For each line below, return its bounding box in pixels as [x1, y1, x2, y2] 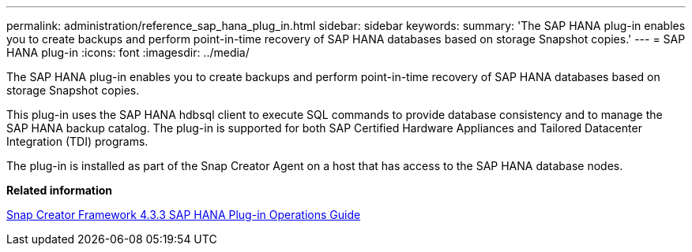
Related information [6, 183, 113, 197]
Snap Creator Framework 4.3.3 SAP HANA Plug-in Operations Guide [6, 208, 361, 221]
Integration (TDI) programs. [6, 135, 149, 148]
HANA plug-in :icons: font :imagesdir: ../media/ [6, 46, 250, 59]
